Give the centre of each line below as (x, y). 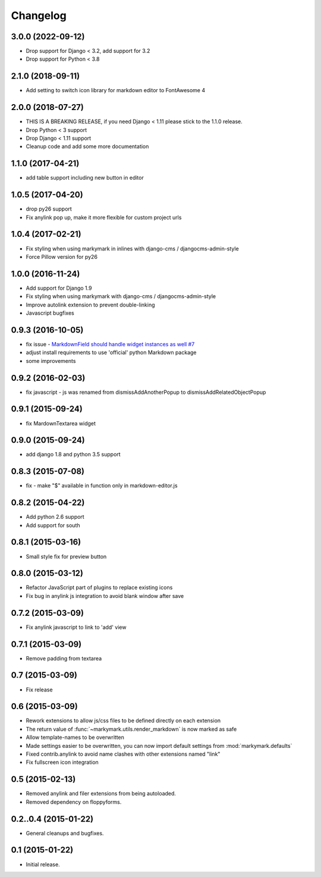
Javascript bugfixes (50, 313)
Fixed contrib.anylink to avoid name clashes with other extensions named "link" (123, 754)
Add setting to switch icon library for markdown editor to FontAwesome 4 (115, 90)
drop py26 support (49, 209)
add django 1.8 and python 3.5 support (73, 455)
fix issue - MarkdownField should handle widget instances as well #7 (110, 344)
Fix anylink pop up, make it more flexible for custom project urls (104, 217)
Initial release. (43, 864)
